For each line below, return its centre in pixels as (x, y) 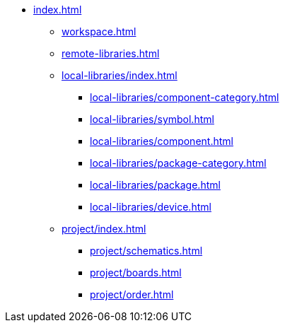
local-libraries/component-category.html (185, 97)
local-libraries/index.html (120, 75)
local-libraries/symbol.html (152, 119)
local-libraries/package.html (155, 185)
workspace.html (99, 31)
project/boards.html (136, 273)
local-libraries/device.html (151, 207)
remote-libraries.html (111, 53)
